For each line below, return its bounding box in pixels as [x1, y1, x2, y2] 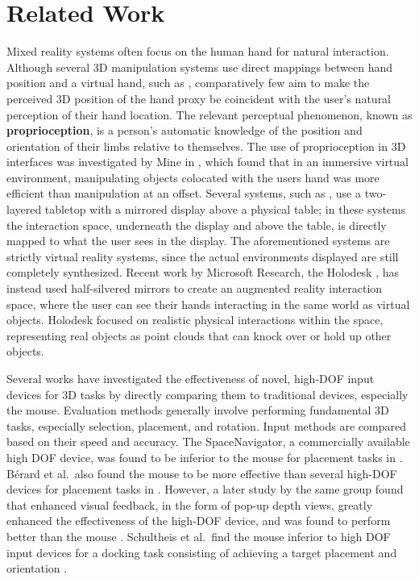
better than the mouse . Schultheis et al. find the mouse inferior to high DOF [6, 527, 391, 544]
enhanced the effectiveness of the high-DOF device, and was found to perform [6, 512, 391, 529]
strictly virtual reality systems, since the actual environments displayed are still [6, 248, 399, 265]
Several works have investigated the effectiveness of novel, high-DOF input [6, 370, 375, 386]
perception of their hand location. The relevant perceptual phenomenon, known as [6, 106, 413, 123]
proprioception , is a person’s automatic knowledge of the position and [6, 122, 363, 139]
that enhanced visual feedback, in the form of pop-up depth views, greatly [6, 496, 373, 513]
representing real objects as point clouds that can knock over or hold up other [6, 327, 392, 344]
